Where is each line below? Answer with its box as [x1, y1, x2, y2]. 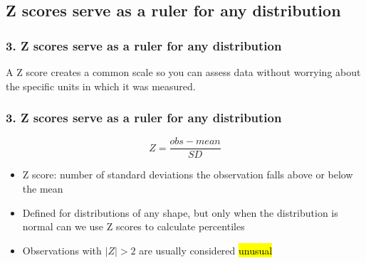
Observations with [22, 242, 102, 257]
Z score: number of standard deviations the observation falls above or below [22, 167, 353, 182]
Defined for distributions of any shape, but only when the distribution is [22, 205, 338, 220]
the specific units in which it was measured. [6, 78, 196, 93]
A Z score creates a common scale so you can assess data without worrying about [6, 65, 361, 79]
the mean [22, 181, 63, 196]
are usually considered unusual [139, 242, 273, 257]
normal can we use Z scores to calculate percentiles [22, 219, 245, 234]
